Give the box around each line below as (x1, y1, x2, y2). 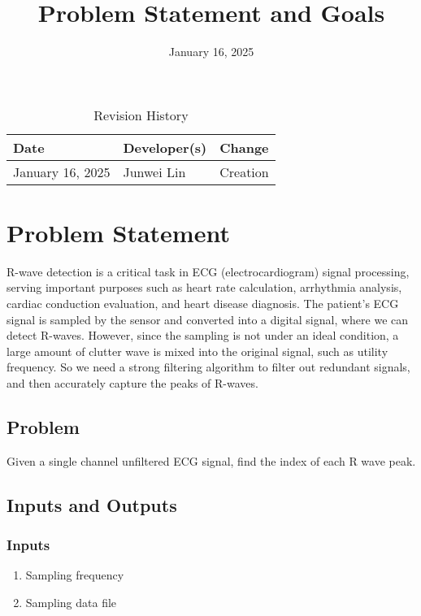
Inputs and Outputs (7, 492, 177, 517)
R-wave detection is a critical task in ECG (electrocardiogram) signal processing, (7, 262, 410, 280)
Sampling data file (25, 593, 117, 610)
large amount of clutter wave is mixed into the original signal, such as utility (7, 342, 388, 359)
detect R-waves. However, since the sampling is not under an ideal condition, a (7, 327, 399, 344)
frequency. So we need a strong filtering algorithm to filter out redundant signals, (7, 358, 410, 375)
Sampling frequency (25, 566, 124, 583)
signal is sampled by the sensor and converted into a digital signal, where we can (7, 310, 409, 328)
